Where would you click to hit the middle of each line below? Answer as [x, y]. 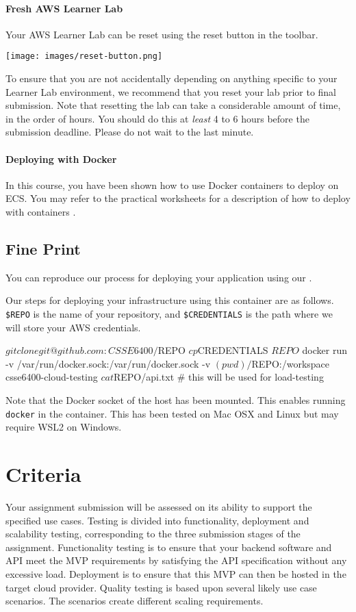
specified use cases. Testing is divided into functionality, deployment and [157, 520]
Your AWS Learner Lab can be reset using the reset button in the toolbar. [162, 34]
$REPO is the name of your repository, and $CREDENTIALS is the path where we [169, 313]
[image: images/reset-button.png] [84, 56]
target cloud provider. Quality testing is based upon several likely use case [161, 587]
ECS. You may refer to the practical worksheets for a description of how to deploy [178, 198]
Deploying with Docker [61, 158]
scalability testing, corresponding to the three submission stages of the [153, 534]
